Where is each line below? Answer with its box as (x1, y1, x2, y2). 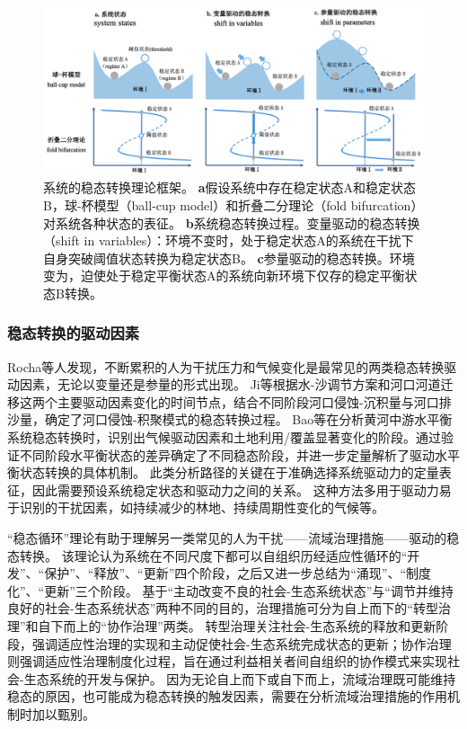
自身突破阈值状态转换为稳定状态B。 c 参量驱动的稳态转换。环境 (43, 248, 415, 267)
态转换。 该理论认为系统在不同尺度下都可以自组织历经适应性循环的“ (7, 546, 408, 565)
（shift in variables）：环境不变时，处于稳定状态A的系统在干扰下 (43, 231, 414, 250)
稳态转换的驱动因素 (7, 322, 140, 344)
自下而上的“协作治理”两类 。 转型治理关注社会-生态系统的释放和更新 (38, 617, 436, 636)
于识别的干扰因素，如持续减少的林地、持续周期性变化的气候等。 (7, 498, 384, 517)
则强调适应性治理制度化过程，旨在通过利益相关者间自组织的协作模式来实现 (7, 652, 447, 671)
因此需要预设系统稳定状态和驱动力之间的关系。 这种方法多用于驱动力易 (31, 480, 452, 499)
